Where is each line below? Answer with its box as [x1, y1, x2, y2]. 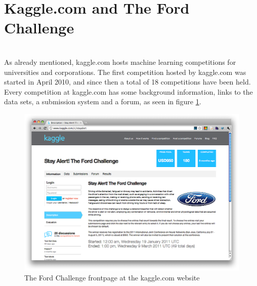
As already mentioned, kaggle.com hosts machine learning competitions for [4, 56, 236, 67]
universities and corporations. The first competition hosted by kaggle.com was [4, 66, 246, 77]
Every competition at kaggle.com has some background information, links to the [4, 86, 253, 97]
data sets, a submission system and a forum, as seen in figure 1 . [4, 96, 201, 107]
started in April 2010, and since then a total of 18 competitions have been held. [4, 76, 251, 87]
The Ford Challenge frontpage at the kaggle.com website [24, 272, 200, 282]
